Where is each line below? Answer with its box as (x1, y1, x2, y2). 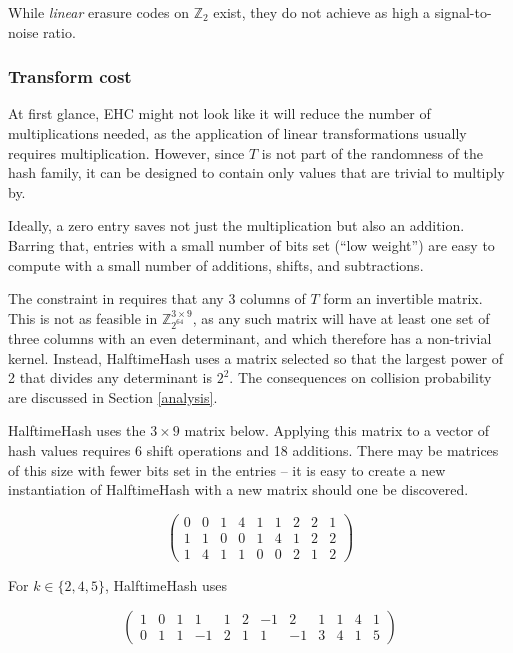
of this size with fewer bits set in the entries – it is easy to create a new (8, 459, 446, 480)
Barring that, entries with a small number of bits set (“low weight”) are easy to (8, 234, 495, 255)
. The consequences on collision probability (229, 367, 492, 388)
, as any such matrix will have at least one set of (192, 307, 490, 328)
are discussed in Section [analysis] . (8, 386, 218, 407)
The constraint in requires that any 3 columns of (8, 288, 306, 309)
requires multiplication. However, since (8, 142, 245, 163)
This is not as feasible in (8, 307, 158, 328)
